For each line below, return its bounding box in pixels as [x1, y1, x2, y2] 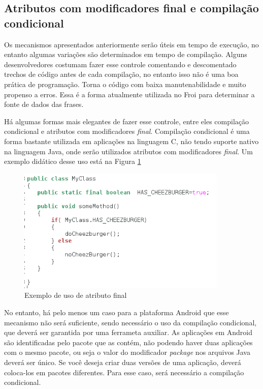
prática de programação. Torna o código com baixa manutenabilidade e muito [4, 78, 246, 89]
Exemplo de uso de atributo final [24, 290, 127, 300]
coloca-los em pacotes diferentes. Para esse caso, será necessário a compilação [4, 367, 244, 377]
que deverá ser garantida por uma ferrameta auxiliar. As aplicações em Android [4, 327, 252, 338]
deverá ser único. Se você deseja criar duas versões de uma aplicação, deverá [4, 356, 241, 367]
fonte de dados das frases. [4, 99, 84, 109]
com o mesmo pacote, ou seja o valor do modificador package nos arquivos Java [4, 347, 250, 357]
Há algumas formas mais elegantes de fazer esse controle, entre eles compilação [4, 116, 249, 126]
